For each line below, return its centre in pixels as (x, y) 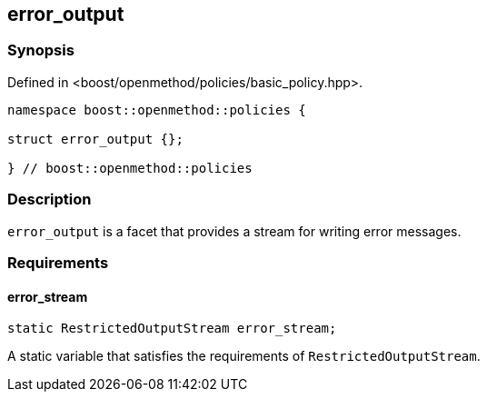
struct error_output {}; (95, 139)
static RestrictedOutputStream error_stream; (172, 329)
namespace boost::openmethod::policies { (157, 110)
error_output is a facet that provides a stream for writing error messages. (234, 231)
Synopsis (41, 50)
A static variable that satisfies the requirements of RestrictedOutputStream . (244, 356)
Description (50, 199)
